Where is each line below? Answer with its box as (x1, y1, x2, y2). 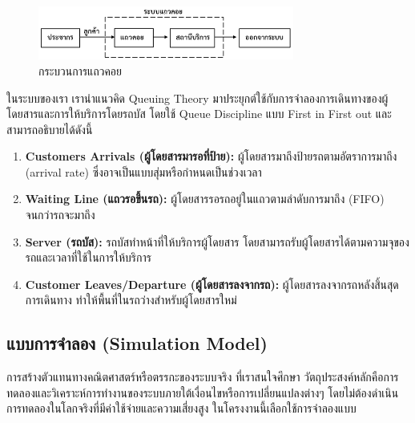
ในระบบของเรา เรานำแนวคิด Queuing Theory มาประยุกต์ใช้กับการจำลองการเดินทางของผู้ (6, 89, 389, 106)
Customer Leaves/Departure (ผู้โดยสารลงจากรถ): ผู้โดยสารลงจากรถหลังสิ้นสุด (25, 275, 399, 292)
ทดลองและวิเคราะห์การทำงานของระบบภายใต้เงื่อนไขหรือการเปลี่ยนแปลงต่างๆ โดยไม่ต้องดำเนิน (6, 384, 399, 401)
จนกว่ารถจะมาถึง (25, 206, 95, 223)
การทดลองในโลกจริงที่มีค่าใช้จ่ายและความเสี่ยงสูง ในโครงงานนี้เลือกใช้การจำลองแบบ (6, 400, 357, 417)
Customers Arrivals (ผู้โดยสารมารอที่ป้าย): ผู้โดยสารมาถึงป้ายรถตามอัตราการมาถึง (25, 148, 397, 165)
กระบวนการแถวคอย (38, 62, 122, 79)
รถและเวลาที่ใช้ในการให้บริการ (25, 249, 151, 266)
